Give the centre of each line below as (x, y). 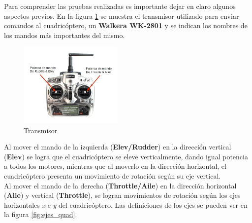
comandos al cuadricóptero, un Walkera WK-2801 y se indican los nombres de (126, 25)
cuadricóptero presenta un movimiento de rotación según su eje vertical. (112, 176)
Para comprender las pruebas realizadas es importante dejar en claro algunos (120, 6)
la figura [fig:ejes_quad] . (41, 214)
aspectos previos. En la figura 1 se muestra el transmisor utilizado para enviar (122, 16)
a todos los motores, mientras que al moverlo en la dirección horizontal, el (115, 166)
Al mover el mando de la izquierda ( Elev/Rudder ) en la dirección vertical (118, 147)
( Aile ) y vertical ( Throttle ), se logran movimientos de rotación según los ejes (122, 195)
